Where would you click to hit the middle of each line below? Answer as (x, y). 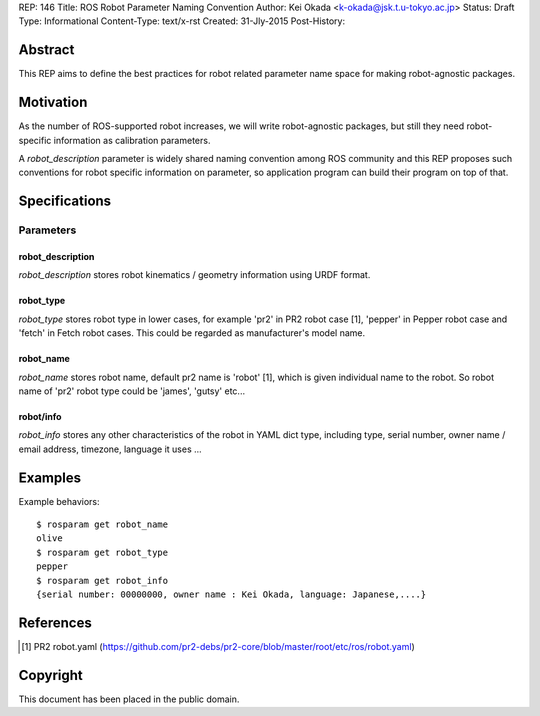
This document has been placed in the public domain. (129, 699)
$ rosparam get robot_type (102, 552)
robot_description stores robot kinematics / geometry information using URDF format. (194, 275)
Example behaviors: (59, 501)
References (55, 622)
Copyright (51, 675)
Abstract (46, 50)
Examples (50, 477)
